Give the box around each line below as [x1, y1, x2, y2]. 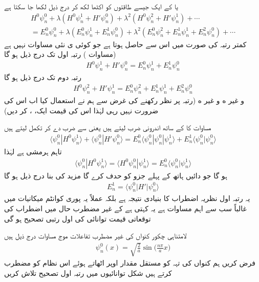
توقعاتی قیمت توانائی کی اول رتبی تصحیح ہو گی [4, 213, 151, 224]
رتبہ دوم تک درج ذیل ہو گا [4, 72, 81, 83]
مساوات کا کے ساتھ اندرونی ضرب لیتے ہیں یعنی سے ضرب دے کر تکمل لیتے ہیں [4, 122, 211, 133]
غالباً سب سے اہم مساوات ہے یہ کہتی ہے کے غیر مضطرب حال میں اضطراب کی [4, 203, 247, 214]
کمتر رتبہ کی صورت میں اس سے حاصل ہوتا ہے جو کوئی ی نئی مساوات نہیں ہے [4, 38, 247, 49]
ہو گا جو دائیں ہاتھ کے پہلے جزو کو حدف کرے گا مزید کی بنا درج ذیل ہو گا [4, 170, 227, 180]
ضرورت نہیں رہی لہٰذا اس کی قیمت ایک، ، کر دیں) [4, 105, 159, 115]
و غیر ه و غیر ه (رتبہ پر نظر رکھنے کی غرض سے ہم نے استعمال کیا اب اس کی [4, 95, 244, 106]
